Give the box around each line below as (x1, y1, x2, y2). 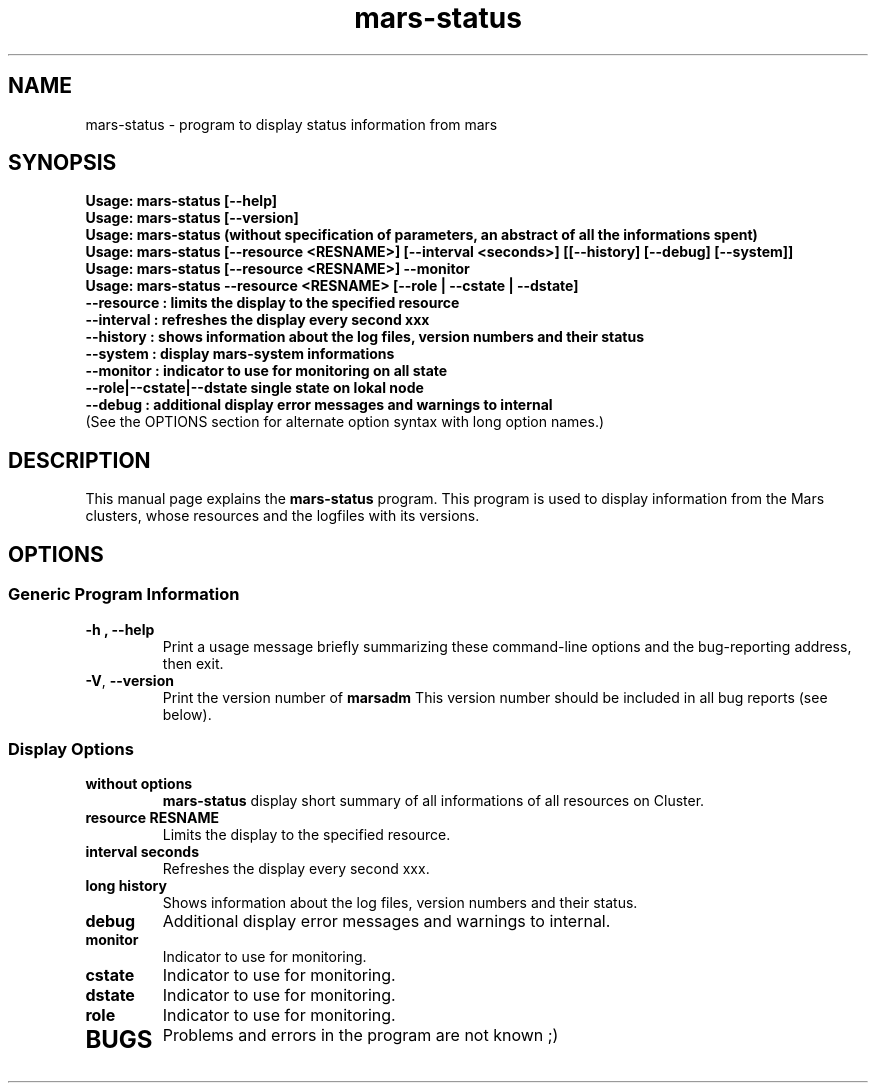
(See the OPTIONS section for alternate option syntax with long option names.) (85, 413, 605, 431)
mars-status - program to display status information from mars (85, 115, 498, 133)
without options (85, 775, 193, 793)
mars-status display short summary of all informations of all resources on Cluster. (162, 792, 705, 810)
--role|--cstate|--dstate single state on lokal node (85, 379, 424, 397)
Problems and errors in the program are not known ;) (162, 1025, 559, 1046)
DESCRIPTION (8, 447, 151, 473)
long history (85, 877, 167, 895)
